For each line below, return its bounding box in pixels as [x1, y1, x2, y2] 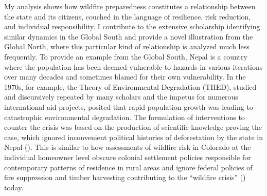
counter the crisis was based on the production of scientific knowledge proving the [4, 122, 262, 132]
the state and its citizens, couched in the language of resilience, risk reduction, [4, 11, 251, 22]
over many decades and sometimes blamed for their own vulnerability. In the [4, 71, 246, 82]
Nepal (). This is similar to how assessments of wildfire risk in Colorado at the [4, 142, 251, 152]
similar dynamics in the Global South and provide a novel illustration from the [4, 31, 253, 42]
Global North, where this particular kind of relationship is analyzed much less [4, 41, 250, 52]
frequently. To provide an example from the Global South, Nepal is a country [4, 51, 247, 62]
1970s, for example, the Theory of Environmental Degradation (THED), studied [4, 81, 257, 92]
